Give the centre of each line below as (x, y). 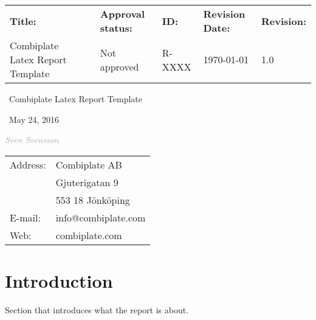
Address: (28, 164)
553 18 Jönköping (93, 200)
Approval (122, 14)
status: (116, 28)
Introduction (59, 280)
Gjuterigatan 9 (87, 182)
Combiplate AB (89, 164)
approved (119, 66)
